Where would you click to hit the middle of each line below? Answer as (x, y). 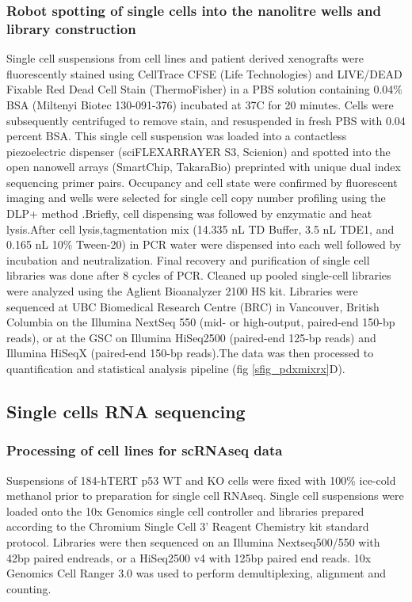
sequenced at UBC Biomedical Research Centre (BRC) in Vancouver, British (193, 306)
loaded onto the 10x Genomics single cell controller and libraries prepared (185, 511)
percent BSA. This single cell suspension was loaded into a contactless (177, 136)
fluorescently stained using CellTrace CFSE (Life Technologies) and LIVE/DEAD (204, 73)
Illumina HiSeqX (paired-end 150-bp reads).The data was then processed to (190, 353)
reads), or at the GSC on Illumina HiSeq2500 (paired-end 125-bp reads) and (191, 337)
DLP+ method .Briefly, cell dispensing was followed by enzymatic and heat (189, 213)
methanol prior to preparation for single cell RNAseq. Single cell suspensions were (205, 495)
